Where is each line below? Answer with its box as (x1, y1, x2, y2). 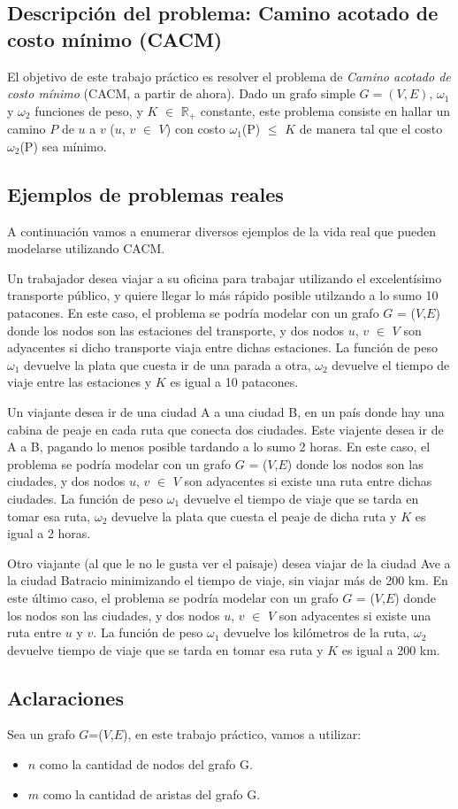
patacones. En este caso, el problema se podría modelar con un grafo (7, 304, 379, 321)
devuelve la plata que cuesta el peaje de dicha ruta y (111, 506, 397, 525)
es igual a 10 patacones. (170, 373, 299, 391)
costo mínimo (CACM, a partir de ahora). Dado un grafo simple (7, 84, 355, 103)
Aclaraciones (7, 683, 124, 711)
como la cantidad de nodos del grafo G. (39, 755, 253, 774)
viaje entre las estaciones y (7, 373, 152, 391)
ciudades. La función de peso (7, 489, 164, 507)
